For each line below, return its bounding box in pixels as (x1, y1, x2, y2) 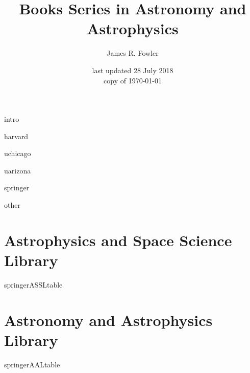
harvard (4, 130, 29, 141)
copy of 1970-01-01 (104, 75, 162, 85)
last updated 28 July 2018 (92, 64, 173, 75)
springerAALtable (4, 359, 60, 369)
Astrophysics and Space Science (4, 229, 232, 250)
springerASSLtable (4, 279, 63, 290)
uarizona (4, 165, 31, 175)
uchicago (4, 148, 31, 159)
